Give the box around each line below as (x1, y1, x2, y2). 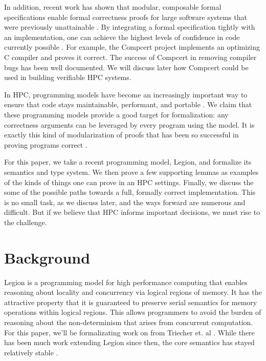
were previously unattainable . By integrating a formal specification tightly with (4, 22, 255, 32)
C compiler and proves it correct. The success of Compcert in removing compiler (4, 51, 257, 62)
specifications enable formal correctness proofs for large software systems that (4, 11, 247, 22)
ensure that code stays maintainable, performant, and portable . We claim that (4, 99, 252, 110)
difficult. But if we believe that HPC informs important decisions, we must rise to (4, 207, 260, 217)
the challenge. (4, 216, 47, 227)
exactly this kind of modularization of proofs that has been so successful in (4, 129, 239, 140)
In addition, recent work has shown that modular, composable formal (4, 2, 221, 12)
